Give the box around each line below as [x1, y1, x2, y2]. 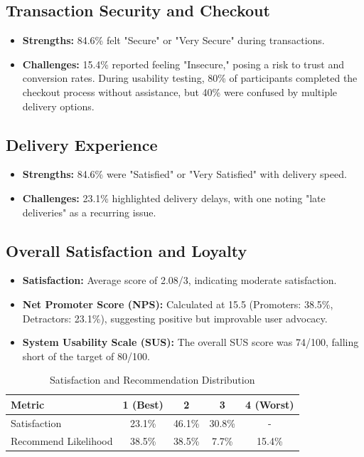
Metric [11, 396, 45, 411]
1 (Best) [122, 396, 164, 411]
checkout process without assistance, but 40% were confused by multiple [22, 84, 338, 99]
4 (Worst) [245, 396, 294, 411]
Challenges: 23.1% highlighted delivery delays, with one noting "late [22, 190, 326, 205]
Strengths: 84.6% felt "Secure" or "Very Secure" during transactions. [22, 33, 325, 48]
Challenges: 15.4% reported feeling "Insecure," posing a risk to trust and [22, 56, 344, 71]
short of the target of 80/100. [22, 348, 150, 363]
